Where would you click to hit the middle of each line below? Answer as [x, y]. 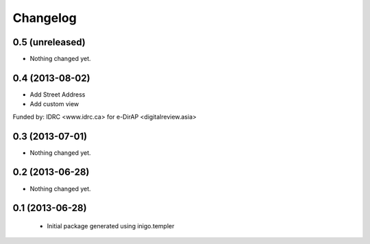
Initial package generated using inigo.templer [111, 225]
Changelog [45, 18]
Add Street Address [58, 94]
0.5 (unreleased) [49, 42]
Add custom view [54, 104]
